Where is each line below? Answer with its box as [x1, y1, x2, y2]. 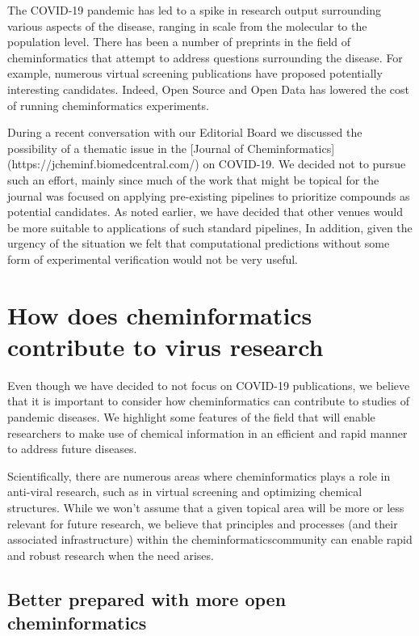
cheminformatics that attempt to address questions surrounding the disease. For [7, 49, 403, 66]
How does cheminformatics [7, 298, 312, 331]
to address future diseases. [7, 440, 137, 457]
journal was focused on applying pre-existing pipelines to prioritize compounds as [7, 187, 410, 204]
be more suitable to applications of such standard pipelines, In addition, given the [7, 218, 413, 235]
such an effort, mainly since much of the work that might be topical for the [7, 171, 379, 188]
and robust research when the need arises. [7, 546, 214, 563]
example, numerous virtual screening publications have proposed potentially [7, 65, 383, 82]
